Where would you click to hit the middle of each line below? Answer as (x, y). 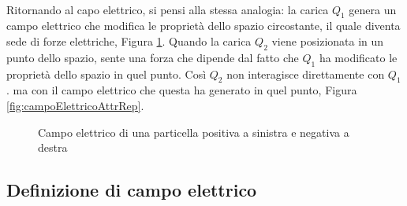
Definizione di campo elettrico (132, 190)
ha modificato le (358, 57)
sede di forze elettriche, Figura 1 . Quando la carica (129, 40)
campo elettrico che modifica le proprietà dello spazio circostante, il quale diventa (203, 26)
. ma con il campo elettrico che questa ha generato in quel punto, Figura (182, 90)
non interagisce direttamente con (306, 74)
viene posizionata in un (328, 40)
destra (53, 147)
